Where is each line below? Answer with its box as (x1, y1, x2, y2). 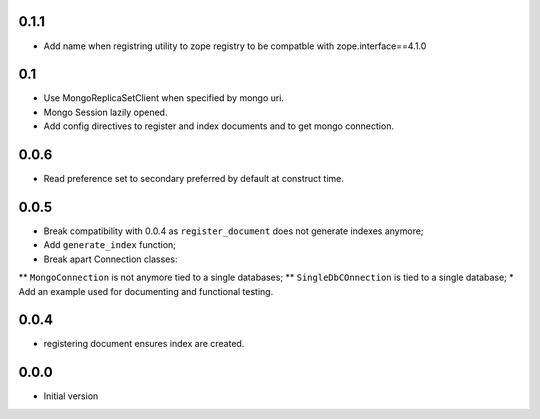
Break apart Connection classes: (43, 253, 178, 265)
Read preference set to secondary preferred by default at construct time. (43, 173, 345, 185)
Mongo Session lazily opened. (43, 106, 168, 118)
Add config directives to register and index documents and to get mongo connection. (43, 120, 395, 132)
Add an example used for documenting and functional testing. (18, 285, 274, 297)
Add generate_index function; (43, 239, 177, 251)
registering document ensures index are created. (43, 338, 245, 350)
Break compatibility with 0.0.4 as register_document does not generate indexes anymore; (43, 225, 424, 237)
